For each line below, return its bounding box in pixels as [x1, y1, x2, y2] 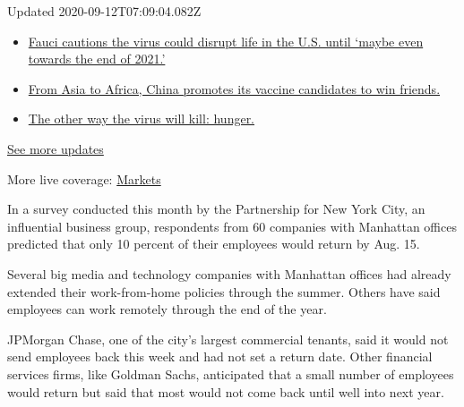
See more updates [7, 139, 104, 157]
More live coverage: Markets [7, 169, 161, 188]
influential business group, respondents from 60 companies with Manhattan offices [7, 216, 457, 235]
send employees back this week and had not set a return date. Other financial [7, 347, 433, 366]
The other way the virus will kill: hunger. [28, 109, 255, 128]
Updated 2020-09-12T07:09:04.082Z [7, 2, 202, 20]
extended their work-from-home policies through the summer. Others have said [7, 282, 441, 301]
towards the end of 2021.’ [28, 49, 166, 68]
